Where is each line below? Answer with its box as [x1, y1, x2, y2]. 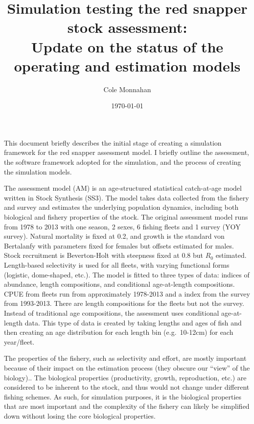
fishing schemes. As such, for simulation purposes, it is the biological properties [4, 391, 242, 401]
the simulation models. [4, 166, 72, 176]
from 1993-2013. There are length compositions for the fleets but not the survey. [4, 298, 244, 308]
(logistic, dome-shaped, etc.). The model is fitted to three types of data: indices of [4, 269, 250, 279]
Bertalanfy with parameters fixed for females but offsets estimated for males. [4, 240, 234, 250]
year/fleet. [4, 336, 35, 347]
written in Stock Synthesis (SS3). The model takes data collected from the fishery [4, 192, 249, 202]
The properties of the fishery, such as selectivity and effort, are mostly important [4, 353, 247, 363]
